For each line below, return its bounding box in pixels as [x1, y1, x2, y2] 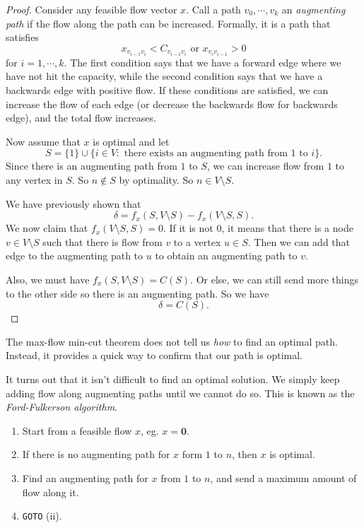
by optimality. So [119, 172, 194, 187]
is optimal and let [93, 134, 170, 148]
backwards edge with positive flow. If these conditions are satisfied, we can [6, 83, 329, 98]
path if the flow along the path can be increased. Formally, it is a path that [6, 16, 331, 30]
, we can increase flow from [206, 158, 324, 173]
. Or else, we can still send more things [190, 272, 359, 286]
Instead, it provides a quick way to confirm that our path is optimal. [6, 348, 303, 363]
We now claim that [6, 221, 88, 235]
